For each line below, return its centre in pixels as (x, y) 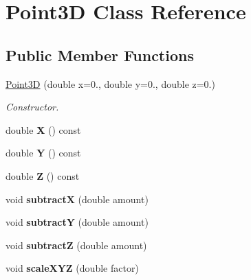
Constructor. (32, 107)
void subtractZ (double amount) (76, 245)
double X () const (43, 129)
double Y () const (43, 153)
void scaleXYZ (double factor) (72, 268)
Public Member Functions (100, 55)
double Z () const (43, 175)
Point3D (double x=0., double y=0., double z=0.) (110, 83)
